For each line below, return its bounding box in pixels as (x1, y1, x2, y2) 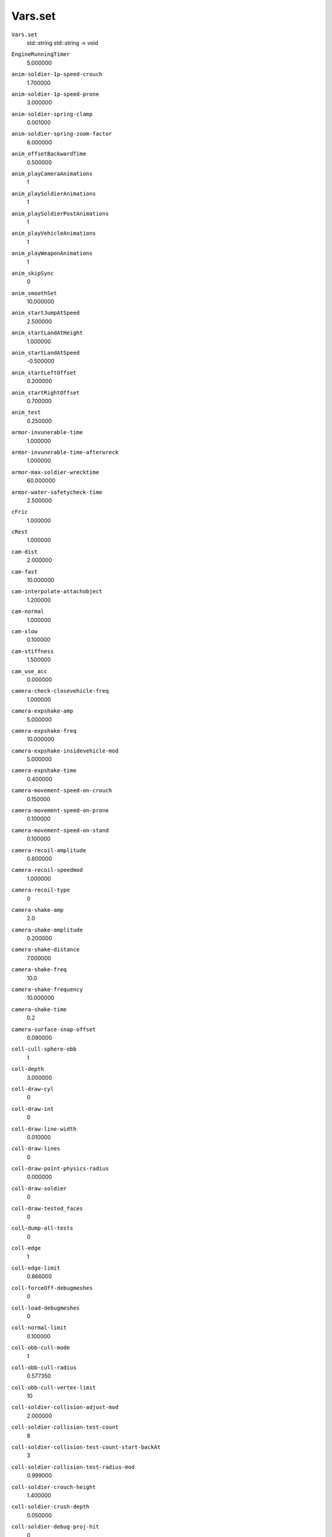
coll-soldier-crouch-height (11, 1484, 97, 1490)
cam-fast (11, 568, 38, 575)
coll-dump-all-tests (11, 1225, 74, 1232)
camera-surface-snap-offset (11, 1025, 97, 1033)
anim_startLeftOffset (11, 369, 77, 376)
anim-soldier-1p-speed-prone (11, 90, 100, 98)
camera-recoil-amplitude (11, 847, 86, 854)
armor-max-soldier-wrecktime (11, 468, 100, 476)
